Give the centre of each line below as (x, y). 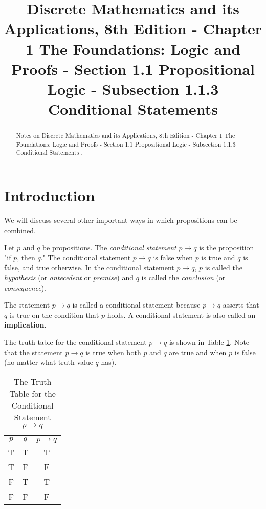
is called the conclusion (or (183, 277)
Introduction (50, 196)
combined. (20, 230)
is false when (173, 257)
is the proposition (227, 247)
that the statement (34, 352)
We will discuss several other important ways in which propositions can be (121, 220)
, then (26, 257)
